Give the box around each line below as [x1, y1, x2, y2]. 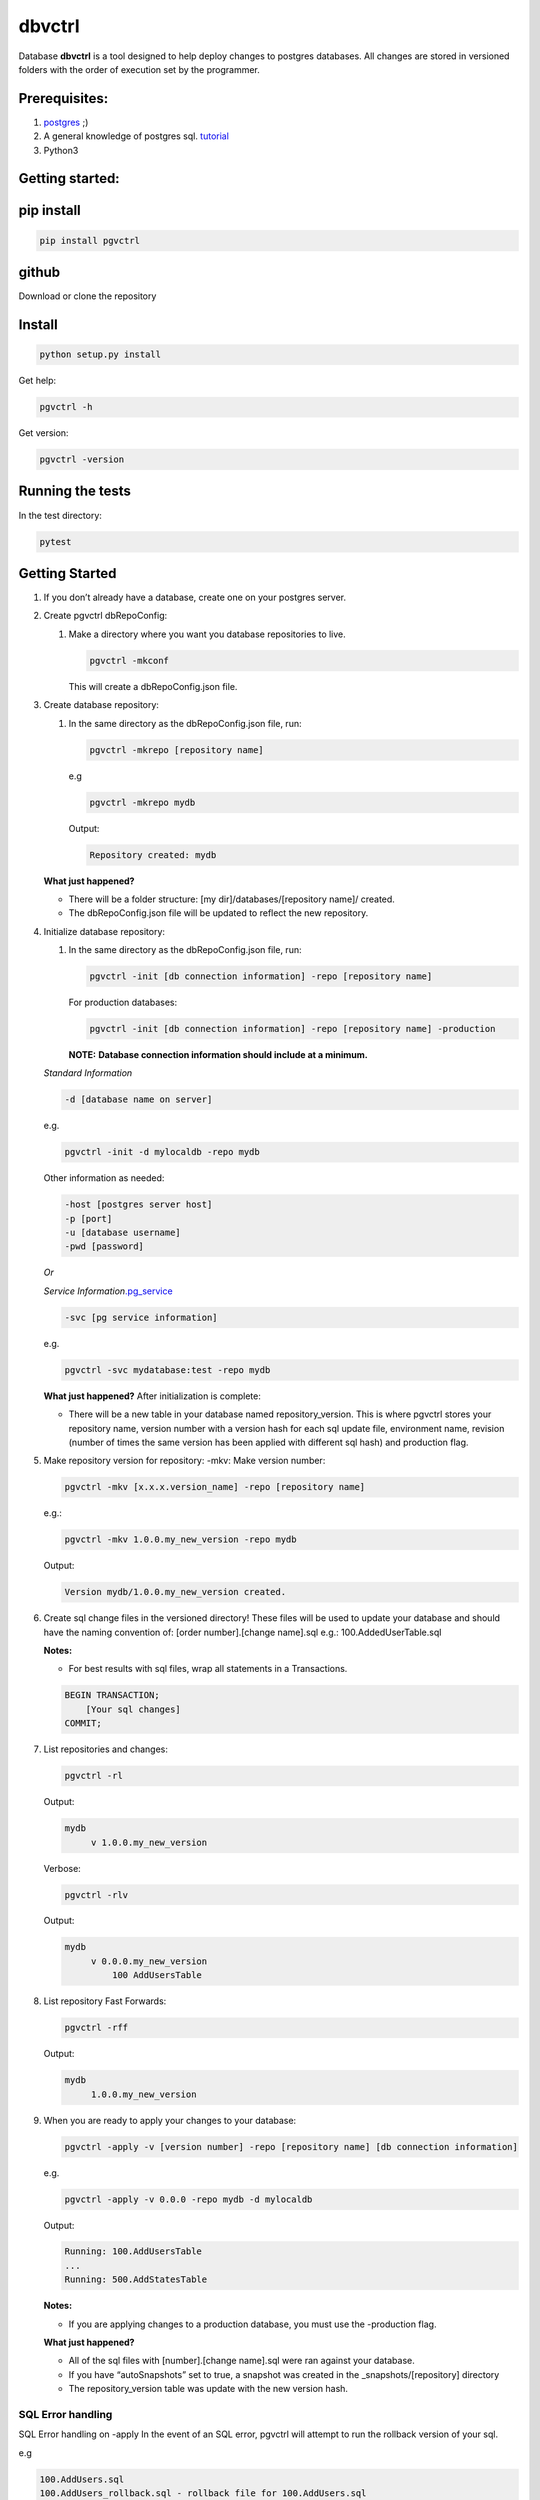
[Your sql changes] [85, 1703, 182, 1715]
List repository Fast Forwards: [43, 1995, 167, 2007]
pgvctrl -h [39, 401, 93, 413]
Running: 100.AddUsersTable [64, 2246, 202, 2257]
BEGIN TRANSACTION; [64, 1690, 160, 1701]
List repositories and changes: [43, 1743, 169, 1755]
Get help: [18, 375, 57, 387]
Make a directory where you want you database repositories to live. [68, 628, 347, 640]
